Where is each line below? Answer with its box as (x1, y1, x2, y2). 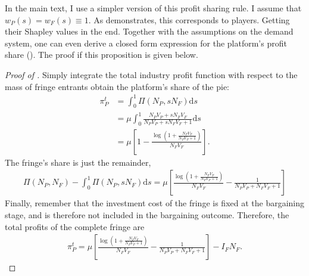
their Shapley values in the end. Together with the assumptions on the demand (5, 25, 294, 38)
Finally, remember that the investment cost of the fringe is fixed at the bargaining (5, 197, 305, 209)
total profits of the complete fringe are (5, 220, 145, 232)
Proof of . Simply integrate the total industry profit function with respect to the (5, 68, 298, 80)
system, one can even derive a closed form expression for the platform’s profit (5, 36, 287, 49)
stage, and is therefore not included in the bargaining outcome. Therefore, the (5, 209, 289, 221)
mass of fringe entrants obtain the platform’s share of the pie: (5, 80, 229, 92)
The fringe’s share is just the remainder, (5, 156, 151, 168)
